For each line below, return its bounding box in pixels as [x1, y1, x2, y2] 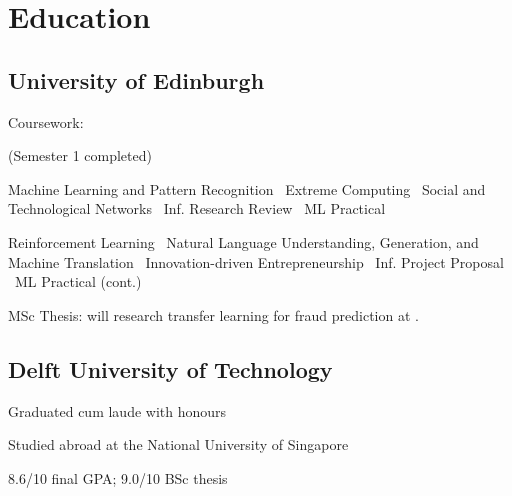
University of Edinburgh [8, 64, 265, 95]
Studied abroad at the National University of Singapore [8, 434, 349, 455]
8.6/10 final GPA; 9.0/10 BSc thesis [8, 467, 228, 488]
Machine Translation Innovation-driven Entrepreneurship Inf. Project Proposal [8, 251, 504, 272]
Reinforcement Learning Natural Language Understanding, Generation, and [8, 231, 479, 252]
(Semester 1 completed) [8, 145, 152, 166]
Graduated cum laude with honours [8, 400, 227, 421]
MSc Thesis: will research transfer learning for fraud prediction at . [8, 304, 419, 325]
